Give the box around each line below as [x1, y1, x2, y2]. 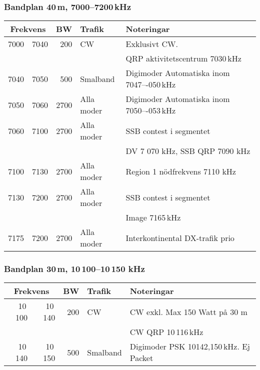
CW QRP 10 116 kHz [129, 326, 203, 338]
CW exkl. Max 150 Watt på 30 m [129, 305, 247, 317]
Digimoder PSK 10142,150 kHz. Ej [129, 340, 250, 352]
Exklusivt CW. [125, 38, 178, 50]
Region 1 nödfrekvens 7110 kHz [125, 165, 236, 177]
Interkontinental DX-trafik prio [125, 231, 234, 243]
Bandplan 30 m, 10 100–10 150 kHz [4, 262, 145, 275]
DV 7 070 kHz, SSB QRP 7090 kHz [125, 145, 250, 157]
